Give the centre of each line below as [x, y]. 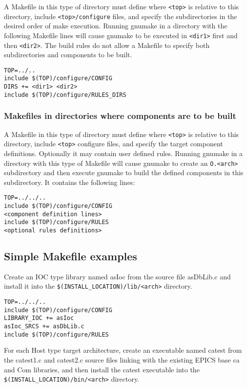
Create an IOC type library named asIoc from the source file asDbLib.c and [117, 276]
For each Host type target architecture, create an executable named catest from [123, 350]
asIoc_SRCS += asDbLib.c [44, 327]
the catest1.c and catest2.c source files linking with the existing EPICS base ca [122, 360]
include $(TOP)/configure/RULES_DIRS [65, 95]
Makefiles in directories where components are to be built [120, 116]
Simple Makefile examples [71, 256]
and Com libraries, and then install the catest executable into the [102, 369]
